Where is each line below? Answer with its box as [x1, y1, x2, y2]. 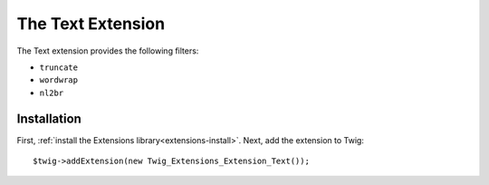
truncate [39, 62, 79, 73]
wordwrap [39, 75, 79, 85]
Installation [16, 111, 81, 126]
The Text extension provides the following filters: [16, 45, 199, 56]
